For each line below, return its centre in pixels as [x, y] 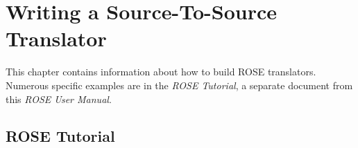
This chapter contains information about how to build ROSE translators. [161, 72]
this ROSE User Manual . [59, 99]
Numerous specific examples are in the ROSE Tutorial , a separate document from [179, 85]
